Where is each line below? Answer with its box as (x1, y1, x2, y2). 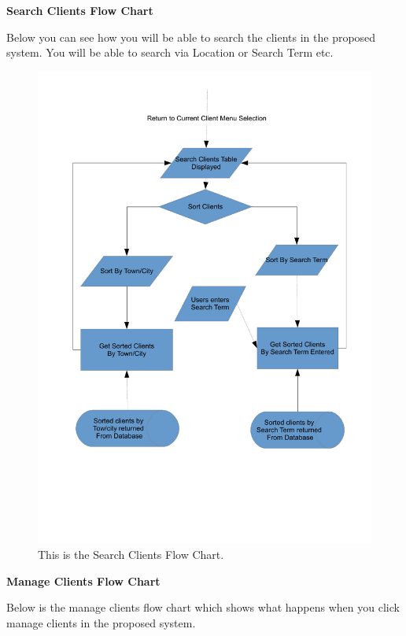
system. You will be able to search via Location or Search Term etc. (6, 44, 334, 61)
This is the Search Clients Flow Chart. (38, 546, 224, 563)
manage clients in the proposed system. (6, 615, 196, 631)
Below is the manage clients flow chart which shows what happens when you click (6, 599, 400, 616)
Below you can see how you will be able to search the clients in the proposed (6, 28, 376, 45)
